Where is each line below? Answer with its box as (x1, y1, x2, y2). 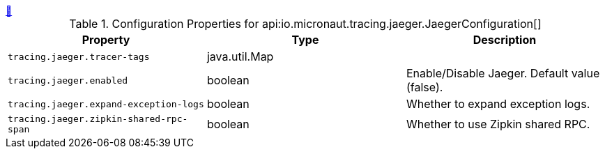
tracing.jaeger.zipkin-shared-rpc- (8, 114, 188, 124)
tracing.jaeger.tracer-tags (8, 51, 150, 62)
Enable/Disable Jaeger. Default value (406, 66, 600, 80)
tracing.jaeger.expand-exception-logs (8, 98, 204, 109)
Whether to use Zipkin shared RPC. (406, 117, 590, 131)
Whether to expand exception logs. (406, 97, 590, 111)
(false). (406, 80, 443, 94)
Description (473, 33, 537, 47)
